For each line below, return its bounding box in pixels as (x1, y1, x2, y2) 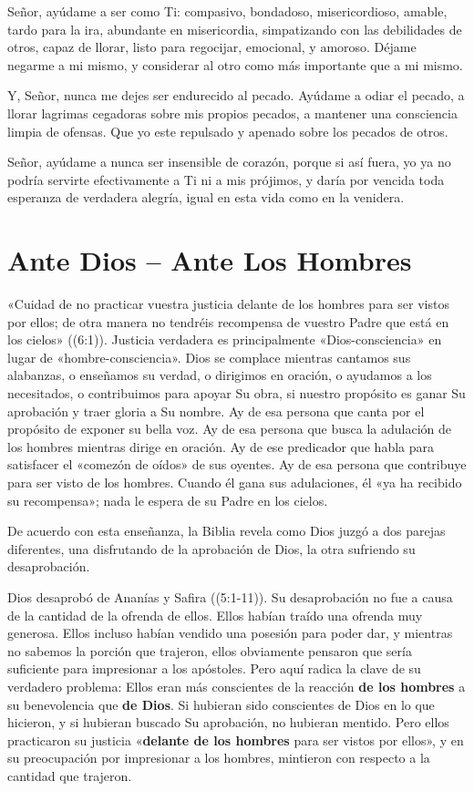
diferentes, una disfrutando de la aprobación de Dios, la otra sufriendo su (7, 539, 416, 558)
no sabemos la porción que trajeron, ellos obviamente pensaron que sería (7, 641, 412, 660)
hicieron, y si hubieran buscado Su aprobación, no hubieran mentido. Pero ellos (7, 713, 449, 732)
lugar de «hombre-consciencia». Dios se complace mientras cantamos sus (7, 347, 411, 366)
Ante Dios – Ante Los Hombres (7, 241, 412, 279)
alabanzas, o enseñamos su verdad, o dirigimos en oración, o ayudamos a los (7, 365, 432, 385)
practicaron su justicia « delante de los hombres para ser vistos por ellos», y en (7, 730, 464, 749)
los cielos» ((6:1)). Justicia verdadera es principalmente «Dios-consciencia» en (7, 330, 442, 349)
